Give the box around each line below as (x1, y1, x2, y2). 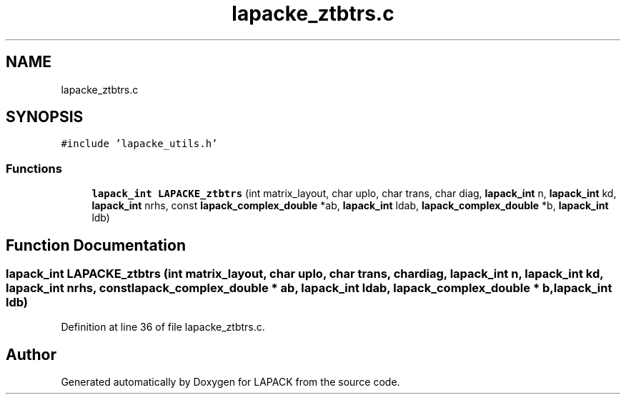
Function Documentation (6, 236, 186, 254)
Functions (6, 161, 62, 176)
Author (6, 345, 56, 364)
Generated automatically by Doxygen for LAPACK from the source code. (61, 376, 400, 389)
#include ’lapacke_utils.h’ (61, 138, 218, 150)
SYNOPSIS (6, 108, 84, 126)
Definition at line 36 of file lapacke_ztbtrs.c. (61, 321, 265, 334)
